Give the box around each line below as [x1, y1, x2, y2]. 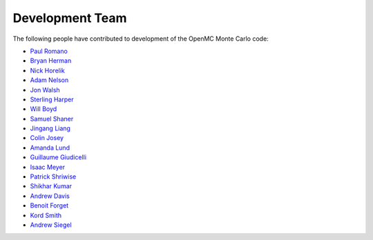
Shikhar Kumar [30, 182, 73, 190]
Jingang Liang [30, 124, 70, 132]
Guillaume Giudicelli [30, 153, 86, 161]
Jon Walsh [30, 86, 60, 94]
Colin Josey [30, 134, 64, 142]
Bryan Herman [30, 57, 72, 65]
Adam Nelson [30, 76, 69, 84]
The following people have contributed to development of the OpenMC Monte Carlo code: [12, 34, 269, 43]
